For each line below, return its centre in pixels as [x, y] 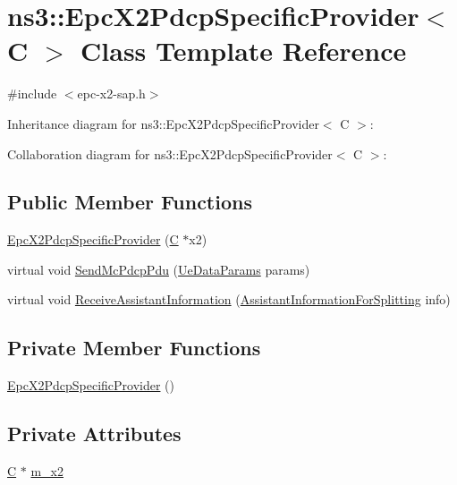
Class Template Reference [244, 51]
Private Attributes [94, 434]
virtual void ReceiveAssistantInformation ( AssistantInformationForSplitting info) [229, 299]
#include [32, 94]
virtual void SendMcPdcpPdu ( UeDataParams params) [159, 269]
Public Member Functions [130, 202]
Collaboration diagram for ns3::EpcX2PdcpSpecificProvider [170, 153]
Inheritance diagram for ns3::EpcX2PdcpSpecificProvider [163, 123]
